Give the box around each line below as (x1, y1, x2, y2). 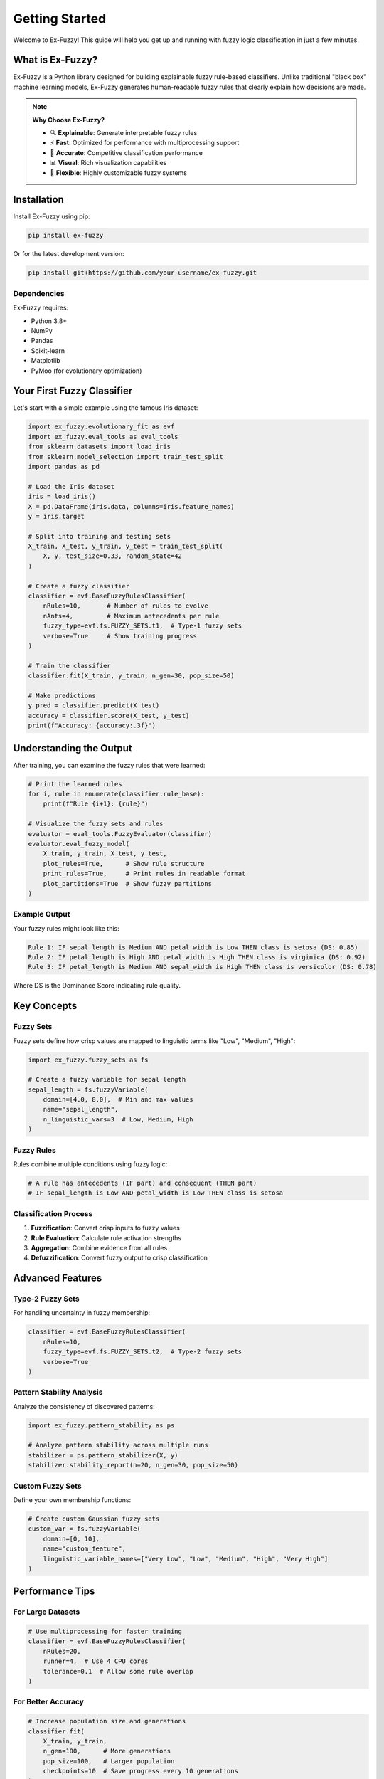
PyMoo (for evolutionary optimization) (31, 366, 142, 375)
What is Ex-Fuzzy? (13, 54, 98, 66)
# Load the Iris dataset (28, 482, 115, 490)
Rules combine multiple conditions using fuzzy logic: (13, 1160, 168, 1168)
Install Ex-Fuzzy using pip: (13, 212, 90, 221)
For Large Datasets (13, 1607, 80, 1617)
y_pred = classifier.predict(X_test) (28, 702, 160, 709)
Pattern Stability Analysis (13, 1388, 103, 1398)
